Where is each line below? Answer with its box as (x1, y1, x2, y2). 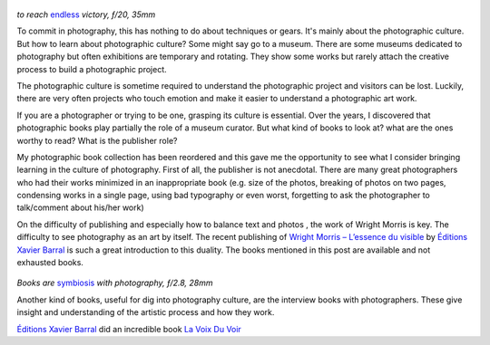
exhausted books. (16, 257, 83, 268)
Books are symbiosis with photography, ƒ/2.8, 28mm (16, 277, 213, 289)
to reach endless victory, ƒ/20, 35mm (16, 9, 156, 20)
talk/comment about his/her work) (16, 202, 144, 213)
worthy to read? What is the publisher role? (16, 135, 178, 146)
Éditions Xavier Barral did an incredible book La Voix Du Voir (16, 323, 242, 334)
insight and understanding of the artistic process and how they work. (16, 307, 275, 318)
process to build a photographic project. (16, 63, 167, 74)
